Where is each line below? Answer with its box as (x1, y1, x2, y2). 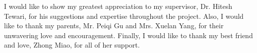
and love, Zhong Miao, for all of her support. (4, 40, 140, 50)
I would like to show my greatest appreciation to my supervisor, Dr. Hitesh (4, 1, 233, 11)
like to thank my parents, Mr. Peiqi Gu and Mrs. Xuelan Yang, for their (4, 20, 224, 31)
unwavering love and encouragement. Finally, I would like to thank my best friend (4, 30, 253, 40)
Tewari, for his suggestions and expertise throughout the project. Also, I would (4, 10, 244, 21)
